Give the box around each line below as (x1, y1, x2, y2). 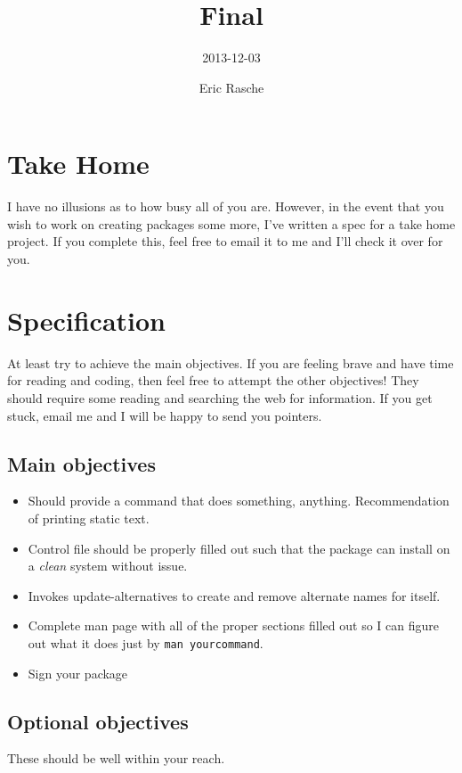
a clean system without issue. (28, 556, 188, 575)
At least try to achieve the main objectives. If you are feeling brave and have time (7, 353, 454, 372)
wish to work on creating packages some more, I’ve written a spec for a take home (7, 214, 456, 233)
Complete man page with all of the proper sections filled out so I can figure (28, 616, 439, 635)
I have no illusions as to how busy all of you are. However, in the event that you (7, 197, 444, 216)
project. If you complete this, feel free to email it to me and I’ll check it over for (7, 232, 443, 251)
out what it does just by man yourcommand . (28, 633, 263, 652)
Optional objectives (7, 707, 189, 735)
